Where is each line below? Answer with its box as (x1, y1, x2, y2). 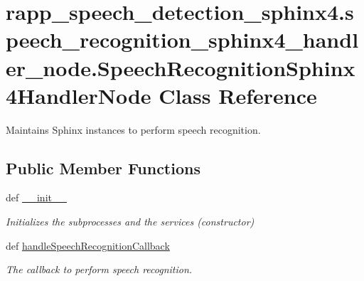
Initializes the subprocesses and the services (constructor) (6, 214, 255, 229)
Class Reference (159, 80, 317, 110)
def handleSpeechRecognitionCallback (6, 238, 170, 253)
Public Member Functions (6, 157, 200, 179)
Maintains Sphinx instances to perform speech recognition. (6, 122, 261, 137)
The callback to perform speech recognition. (6, 262, 193, 277)
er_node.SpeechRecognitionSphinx (6, 53, 355, 82)
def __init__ (6, 190, 67, 205)
